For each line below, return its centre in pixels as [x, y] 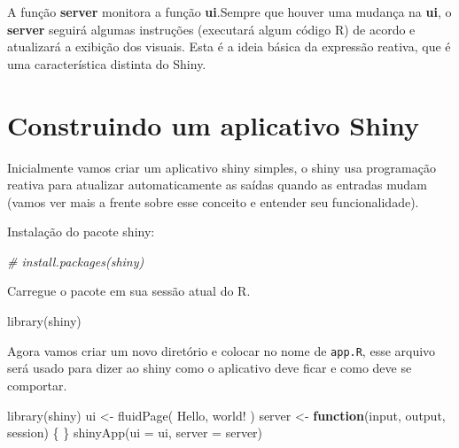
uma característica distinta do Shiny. [107, 63]
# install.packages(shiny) [76, 261]
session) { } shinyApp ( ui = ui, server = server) [135, 433]
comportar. [37, 385]
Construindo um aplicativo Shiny [214, 124]
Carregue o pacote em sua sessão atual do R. [129, 291]
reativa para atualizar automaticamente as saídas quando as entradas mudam [217, 185]
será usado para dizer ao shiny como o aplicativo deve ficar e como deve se [210, 368]
